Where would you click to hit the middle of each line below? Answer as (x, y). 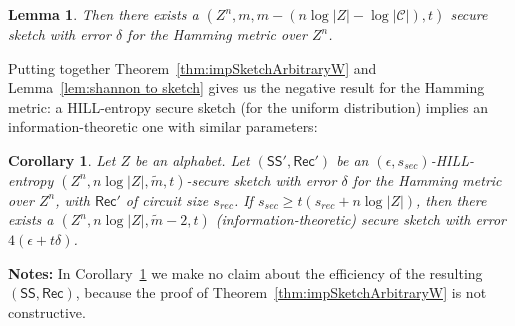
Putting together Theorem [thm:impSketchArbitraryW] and (192, 67)
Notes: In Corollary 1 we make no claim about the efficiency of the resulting (245, 272)
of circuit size (167, 199)
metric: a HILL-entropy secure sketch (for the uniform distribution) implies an (248, 106)
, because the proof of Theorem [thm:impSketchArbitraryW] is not (281, 292)
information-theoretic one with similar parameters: (163, 126)
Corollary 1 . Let (62, 159)
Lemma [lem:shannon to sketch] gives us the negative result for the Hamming (246, 87)
